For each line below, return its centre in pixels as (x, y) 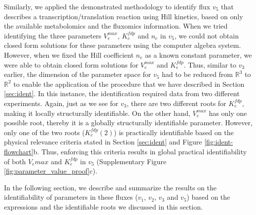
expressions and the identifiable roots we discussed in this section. (103, 206)
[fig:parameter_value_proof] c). (51, 171)
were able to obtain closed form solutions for (71, 64)
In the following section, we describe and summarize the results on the (110, 187)
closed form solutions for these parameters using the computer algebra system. (123, 45)
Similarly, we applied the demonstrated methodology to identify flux (107, 6)
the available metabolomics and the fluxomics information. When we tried (116, 26)
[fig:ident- (219, 142)
